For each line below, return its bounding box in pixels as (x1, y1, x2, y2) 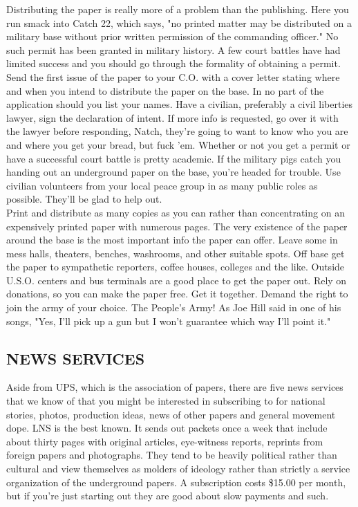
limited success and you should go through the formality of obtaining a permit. (6, 56, 341, 71)
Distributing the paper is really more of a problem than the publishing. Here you (6, 2, 349, 16)
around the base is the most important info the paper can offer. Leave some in (6, 232, 338, 247)
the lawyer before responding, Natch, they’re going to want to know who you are (6, 124, 348, 138)
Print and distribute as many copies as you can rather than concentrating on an (6, 205, 345, 219)
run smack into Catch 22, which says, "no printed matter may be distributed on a (6, 15, 352, 30)
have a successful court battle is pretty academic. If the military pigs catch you (6, 151, 341, 165)
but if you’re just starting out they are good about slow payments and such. (6, 488, 329, 503)
